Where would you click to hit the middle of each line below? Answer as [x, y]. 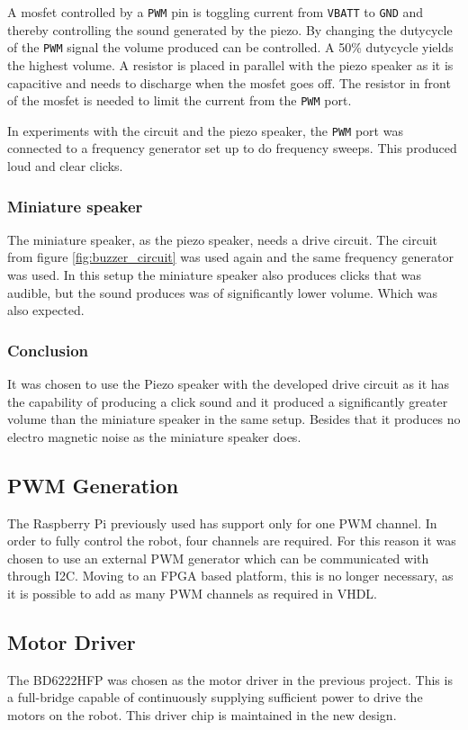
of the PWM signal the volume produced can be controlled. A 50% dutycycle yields [230, 47]
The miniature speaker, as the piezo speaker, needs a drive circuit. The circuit [223, 239]
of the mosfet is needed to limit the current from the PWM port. [180, 100]
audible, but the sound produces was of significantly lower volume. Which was [223, 292]
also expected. [46, 310]
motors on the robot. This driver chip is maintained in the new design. [202, 714]
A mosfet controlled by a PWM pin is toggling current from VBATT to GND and [216, 12]
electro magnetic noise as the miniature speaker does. [154, 436]
